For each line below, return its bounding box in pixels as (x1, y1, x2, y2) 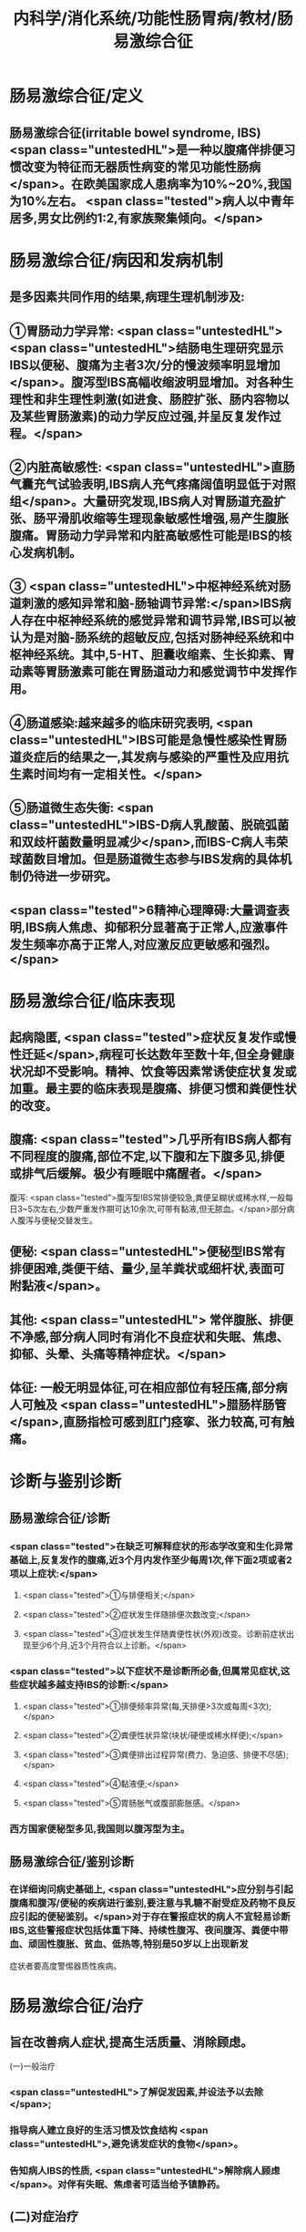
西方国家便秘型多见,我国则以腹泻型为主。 (9, 1823, 190, 1836)
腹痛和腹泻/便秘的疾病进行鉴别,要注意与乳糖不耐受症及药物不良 (9, 1897, 287, 1909)
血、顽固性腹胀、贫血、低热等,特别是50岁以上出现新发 (9, 1938, 249, 1950)
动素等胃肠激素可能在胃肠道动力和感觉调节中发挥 (9, 664, 285, 680)
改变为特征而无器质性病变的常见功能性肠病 (21, 159, 261, 174)
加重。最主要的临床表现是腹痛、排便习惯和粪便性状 (9, 1081, 297, 1096)
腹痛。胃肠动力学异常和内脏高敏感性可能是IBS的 (9, 528, 280, 543)
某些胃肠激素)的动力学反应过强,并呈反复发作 (21, 408, 270, 424)
